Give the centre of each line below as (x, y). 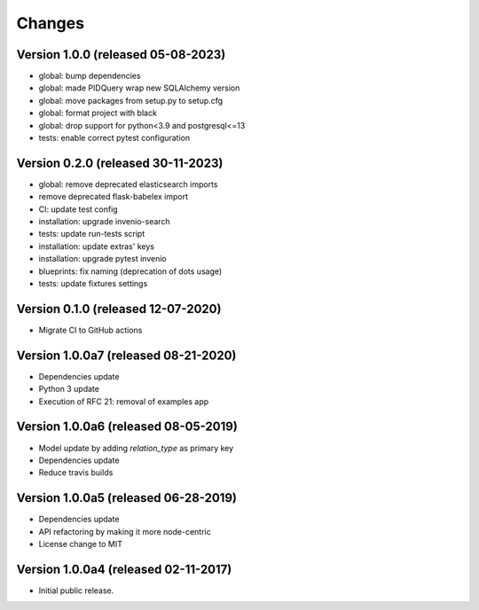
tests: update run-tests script (92, 234)
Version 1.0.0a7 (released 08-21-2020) (126, 355)
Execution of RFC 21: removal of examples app (124, 401)
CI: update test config (79, 209)
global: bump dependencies (90, 76)
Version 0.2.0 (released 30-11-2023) (120, 163)
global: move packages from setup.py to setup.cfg (131, 100)
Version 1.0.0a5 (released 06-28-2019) (126, 498)
